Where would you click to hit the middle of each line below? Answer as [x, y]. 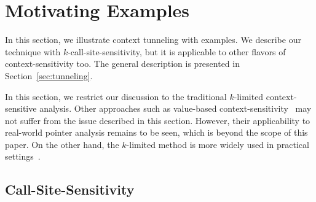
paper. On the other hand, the [62, 144]
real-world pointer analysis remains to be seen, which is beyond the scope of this [156, 132]
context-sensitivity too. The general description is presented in [122, 64]
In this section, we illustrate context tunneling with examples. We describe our [153, 40]
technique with [33, 51]
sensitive [21, 108]
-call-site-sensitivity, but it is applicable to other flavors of [177, 51]
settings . [23, 156]
